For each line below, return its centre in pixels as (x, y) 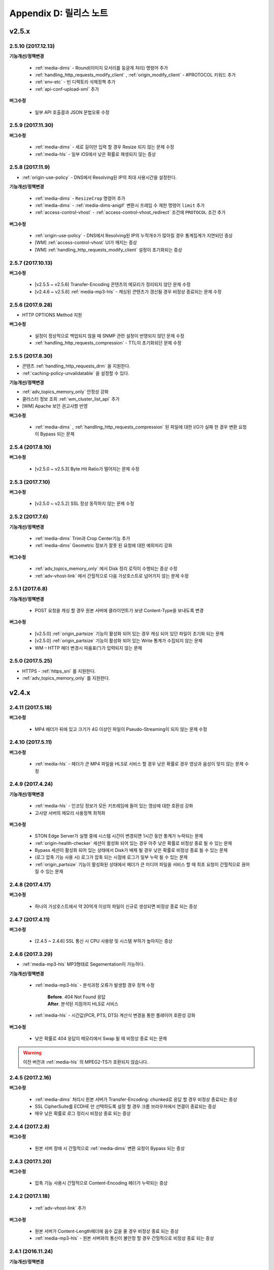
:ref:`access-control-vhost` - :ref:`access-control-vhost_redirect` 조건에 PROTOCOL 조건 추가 (130, 212)
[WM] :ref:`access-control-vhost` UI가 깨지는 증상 (86, 243)
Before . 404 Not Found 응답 (77, 997)
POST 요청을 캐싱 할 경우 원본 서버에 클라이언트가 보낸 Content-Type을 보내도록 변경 (119, 611)
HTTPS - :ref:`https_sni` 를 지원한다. (59, 671)
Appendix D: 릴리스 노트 (59, 13)
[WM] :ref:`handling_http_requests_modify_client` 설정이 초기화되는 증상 (109, 249)
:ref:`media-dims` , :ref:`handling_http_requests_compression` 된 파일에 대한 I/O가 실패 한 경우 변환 (136, 427)
